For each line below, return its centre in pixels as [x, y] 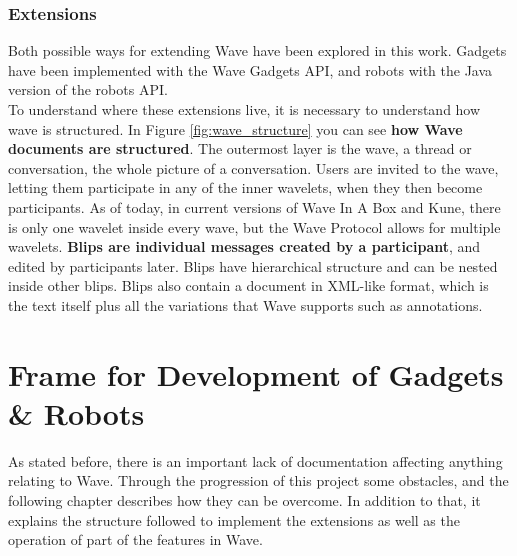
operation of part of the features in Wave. [135, 539]
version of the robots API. [88, 89]
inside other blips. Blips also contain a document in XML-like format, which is [248, 285]
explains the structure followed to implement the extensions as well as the [234, 519]
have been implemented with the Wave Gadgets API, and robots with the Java [250, 69]
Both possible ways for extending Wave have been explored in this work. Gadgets [257, 50]
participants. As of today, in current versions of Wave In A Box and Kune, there [254, 206]
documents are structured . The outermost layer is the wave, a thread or [240, 148]
